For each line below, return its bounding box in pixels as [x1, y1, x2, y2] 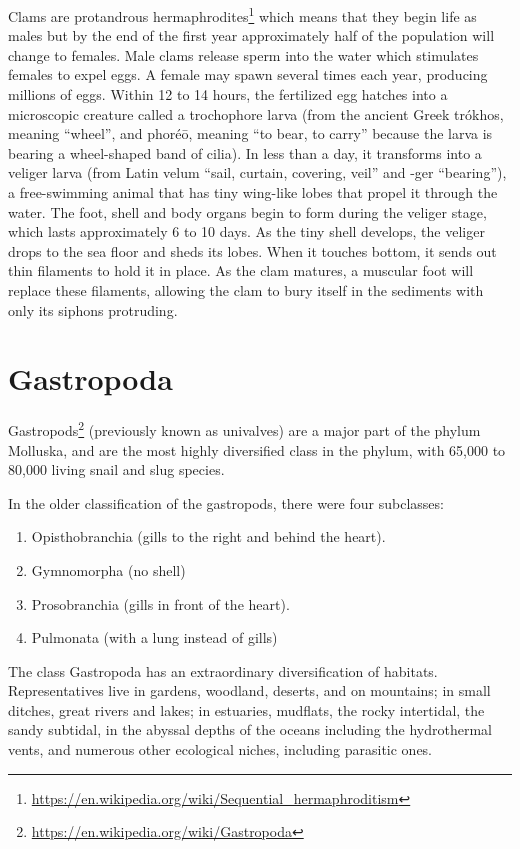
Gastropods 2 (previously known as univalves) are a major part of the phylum [8, 417, 481, 440]
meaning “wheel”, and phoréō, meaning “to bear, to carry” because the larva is [8, 123, 493, 144]
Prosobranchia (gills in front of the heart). [31, 593, 290, 614]
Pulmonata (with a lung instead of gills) [31, 627, 278, 648]
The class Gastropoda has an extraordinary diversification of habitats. [8, 660, 438, 681]
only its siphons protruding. [8, 299, 178, 320]
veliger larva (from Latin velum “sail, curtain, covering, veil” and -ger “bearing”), [8, 162, 507, 183]
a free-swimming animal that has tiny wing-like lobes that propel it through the [8, 182, 498, 202]
